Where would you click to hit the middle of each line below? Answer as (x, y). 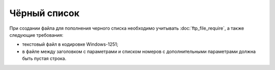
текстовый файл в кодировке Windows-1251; (70, 44)
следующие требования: (36, 35)
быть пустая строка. (44, 58)
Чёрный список (45, 13)
